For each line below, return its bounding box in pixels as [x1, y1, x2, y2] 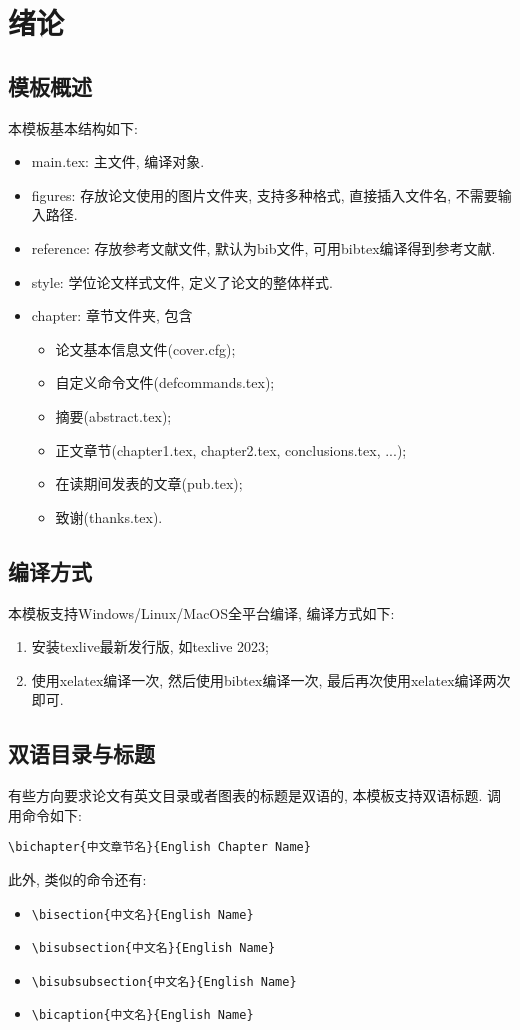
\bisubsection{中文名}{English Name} [31, 941, 276, 956]
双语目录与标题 [8, 738, 155, 769]
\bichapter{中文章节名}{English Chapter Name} [8, 840, 311, 855]
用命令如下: [8, 804, 82, 825]
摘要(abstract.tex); [55, 405, 172, 426]
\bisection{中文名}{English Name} [31, 907, 254, 922]
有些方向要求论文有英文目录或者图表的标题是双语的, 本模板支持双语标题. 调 [8, 785, 502, 806]
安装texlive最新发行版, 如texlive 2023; [31, 636, 270, 657]
